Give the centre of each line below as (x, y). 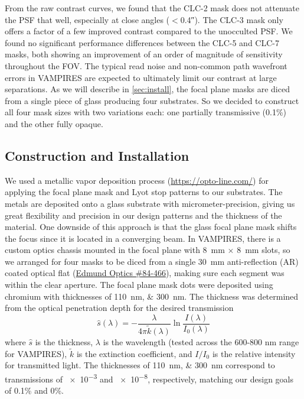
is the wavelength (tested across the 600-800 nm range (201, 341)
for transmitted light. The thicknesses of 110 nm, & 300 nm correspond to (140, 365)
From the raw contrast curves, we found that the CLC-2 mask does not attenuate (152, 8)
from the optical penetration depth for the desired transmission (119, 308)
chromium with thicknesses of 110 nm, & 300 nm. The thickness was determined (152, 296)
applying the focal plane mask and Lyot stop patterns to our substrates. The (144, 192)
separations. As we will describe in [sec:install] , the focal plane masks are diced (147, 89)
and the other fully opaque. (54, 123)
